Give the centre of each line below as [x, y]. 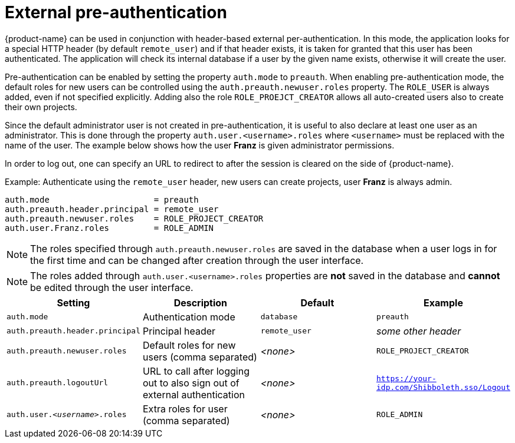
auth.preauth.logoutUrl [58, 383]
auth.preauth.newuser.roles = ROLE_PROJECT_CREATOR [134, 218]
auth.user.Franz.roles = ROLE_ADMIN [109, 228]
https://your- [406, 378]
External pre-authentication [116, 12]
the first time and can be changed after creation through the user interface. [197, 260]
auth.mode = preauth [102, 199]
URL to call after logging [196, 371]
